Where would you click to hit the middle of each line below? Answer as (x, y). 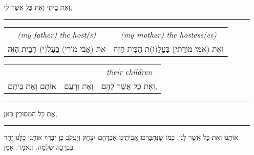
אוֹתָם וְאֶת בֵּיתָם (32, 86)
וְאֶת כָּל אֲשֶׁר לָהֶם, (129, 86)
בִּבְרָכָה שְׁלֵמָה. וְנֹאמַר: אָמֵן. (40, 146)
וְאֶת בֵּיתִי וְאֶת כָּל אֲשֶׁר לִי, (38, 7)
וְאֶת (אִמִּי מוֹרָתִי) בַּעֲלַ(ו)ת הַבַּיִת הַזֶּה (169, 48)
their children (129, 71)
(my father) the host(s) (57, 34)
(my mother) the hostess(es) (169, 34)
